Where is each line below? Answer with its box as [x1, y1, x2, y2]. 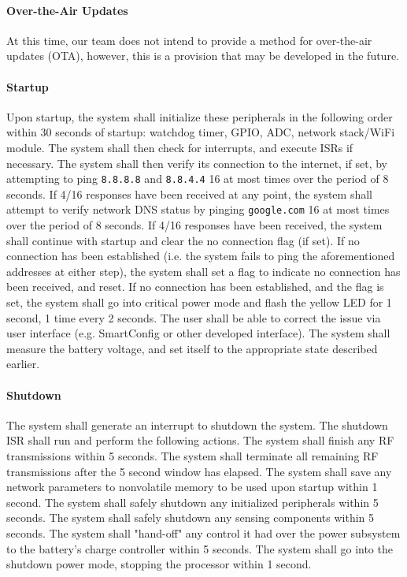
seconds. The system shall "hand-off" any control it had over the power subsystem [6, 524, 401, 541]
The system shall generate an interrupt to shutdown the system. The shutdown [6, 416, 388, 433]
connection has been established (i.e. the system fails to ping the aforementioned [6, 248, 395, 264]
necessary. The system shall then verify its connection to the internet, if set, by [6, 154, 388, 171]
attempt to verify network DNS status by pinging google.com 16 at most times [6, 201, 390, 218]
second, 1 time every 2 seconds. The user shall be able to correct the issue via [6, 309, 381, 326]
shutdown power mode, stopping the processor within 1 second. [6, 556, 312, 572]
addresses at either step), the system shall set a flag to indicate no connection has [6, 262, 401, 279]
